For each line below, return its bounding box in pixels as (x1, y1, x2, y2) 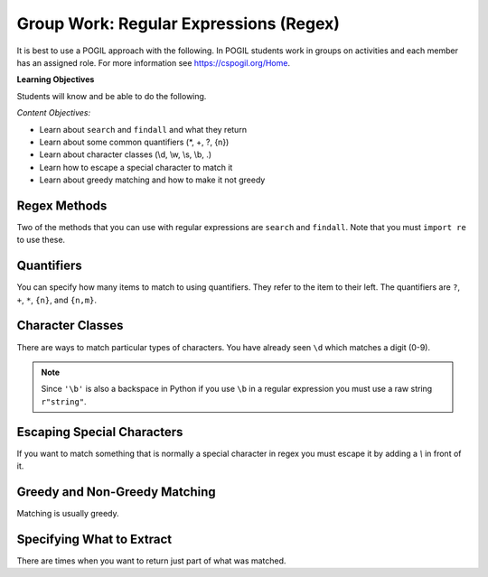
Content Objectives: (16, 107, 91, 118)
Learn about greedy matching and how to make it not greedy (39, 174, 266, 185)
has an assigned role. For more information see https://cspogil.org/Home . (16, 57, 291, 68)
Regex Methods (16, 198, 108, 213)
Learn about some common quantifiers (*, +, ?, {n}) (39, 136, 230, 147)
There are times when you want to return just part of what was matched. (16, 555, 286, 566)
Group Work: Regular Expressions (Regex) (16, 14, 341, 33)
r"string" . (41, 396, 87, 406)
